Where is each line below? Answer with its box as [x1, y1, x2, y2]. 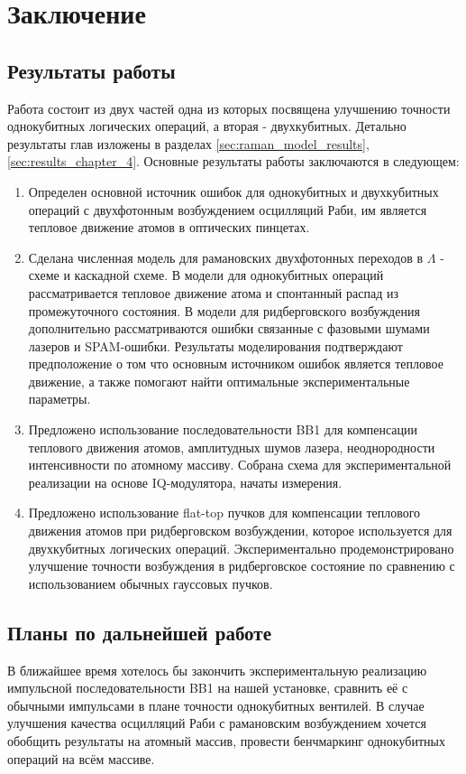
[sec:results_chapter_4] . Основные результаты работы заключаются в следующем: [7, 152, 460, 171]
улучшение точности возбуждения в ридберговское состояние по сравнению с [28, 556, 455, 575]
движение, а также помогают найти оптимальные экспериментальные [28, 371, 410, 390]
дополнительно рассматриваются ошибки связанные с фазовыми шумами [28, 319, 430, 338]
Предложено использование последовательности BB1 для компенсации [28, 420, 418, 439]
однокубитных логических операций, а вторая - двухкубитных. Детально [7, 117, 407, 135]
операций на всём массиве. [7, 749, 155, 768]
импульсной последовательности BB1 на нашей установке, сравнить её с [7, 678, 408, 697]
